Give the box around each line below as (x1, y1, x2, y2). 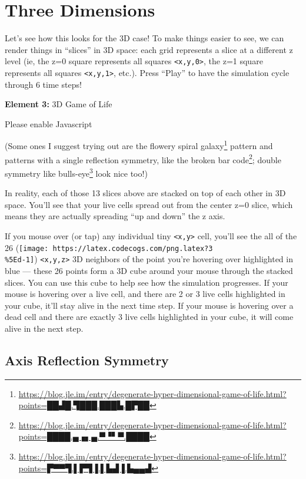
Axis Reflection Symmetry (5, 351, 169, 369)
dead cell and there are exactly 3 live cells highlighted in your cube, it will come (5, 310, 294, 323)
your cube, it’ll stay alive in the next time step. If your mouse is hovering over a (5, 299, 294, 311)
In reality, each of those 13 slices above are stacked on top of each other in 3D (5, 187, 286, 199)
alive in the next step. (5, 322, 84, 334)
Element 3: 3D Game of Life (5, 98, 112, 110)
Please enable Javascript (5, 117, 92, 130)
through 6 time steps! (5, 78, 82, 90)
